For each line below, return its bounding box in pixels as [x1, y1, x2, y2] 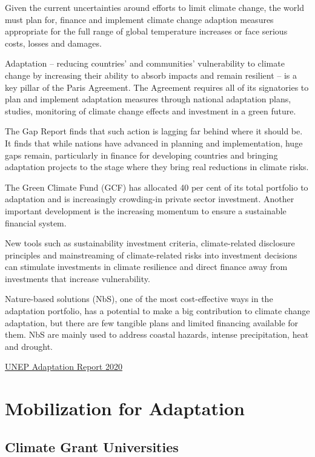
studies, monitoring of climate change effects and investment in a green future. [5, 104, 296, 117]
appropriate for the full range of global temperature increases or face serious [5, 25, 288, 38]
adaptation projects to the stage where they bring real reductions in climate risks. [5, 160, 309, 173]
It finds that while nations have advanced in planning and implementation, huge [5, 136, 303, 149]
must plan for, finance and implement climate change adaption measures [5, 13, 274, 25]
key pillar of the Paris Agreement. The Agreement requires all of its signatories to [5, 81, 309, 93]
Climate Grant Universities [5, 437, 179, 456]
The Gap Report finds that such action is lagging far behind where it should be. [5, 125, 303, 137]
